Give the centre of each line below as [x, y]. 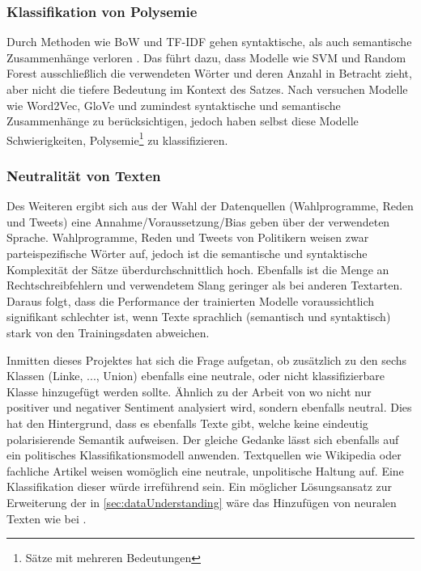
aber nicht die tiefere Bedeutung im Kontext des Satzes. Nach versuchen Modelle [207, 89]
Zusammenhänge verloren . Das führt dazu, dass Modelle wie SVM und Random [206, 57]
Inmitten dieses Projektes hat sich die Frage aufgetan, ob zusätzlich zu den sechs [207, 360]
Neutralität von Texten [84, 175]
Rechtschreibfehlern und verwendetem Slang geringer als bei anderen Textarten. [205, 285]
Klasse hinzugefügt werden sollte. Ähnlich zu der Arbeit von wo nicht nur [189, 391]
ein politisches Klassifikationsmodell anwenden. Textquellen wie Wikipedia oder [204, 455]
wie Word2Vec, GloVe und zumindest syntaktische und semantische [174, 105]
